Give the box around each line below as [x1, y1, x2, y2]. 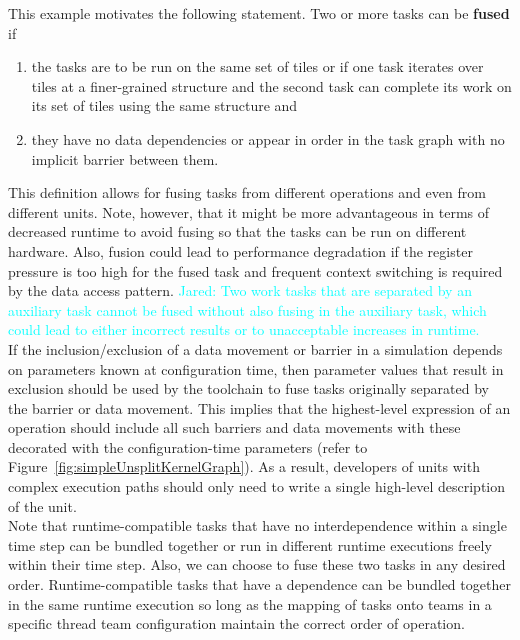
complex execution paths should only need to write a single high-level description [8, 476, 505, 497]
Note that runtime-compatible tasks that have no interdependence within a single [8, 515, 507, 536]
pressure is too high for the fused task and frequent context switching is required [8, 260, 503, 281]
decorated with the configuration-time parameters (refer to [8, 436, 368, 457]
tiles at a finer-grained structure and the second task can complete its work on [31, 75, 512, 96]
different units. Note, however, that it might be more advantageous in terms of [8, 201, 490, 222]
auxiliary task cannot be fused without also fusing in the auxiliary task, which [8, 299, 487, 320]
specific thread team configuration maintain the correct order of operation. [8, 613, 465, 634]
